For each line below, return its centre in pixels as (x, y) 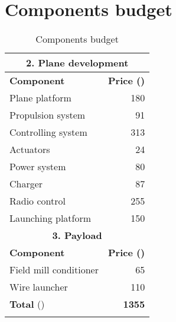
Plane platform (40, 98)
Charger (26, 184)
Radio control (38, 201)
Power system (38, 167)
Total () (27, 304)
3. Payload (77, 235)
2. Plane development (77, 63)
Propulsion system (48, 115)
